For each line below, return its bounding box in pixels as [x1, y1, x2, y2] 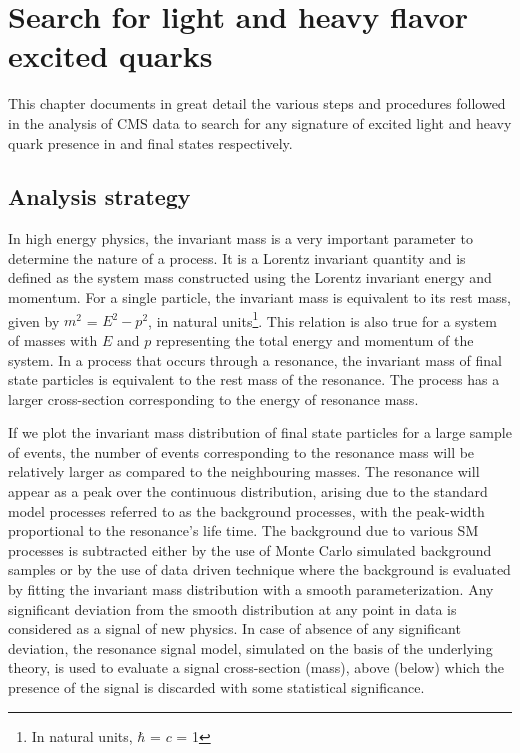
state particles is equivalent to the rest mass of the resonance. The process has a [8, 369, 500, 390]
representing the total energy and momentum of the [155, 329, 474, 350]
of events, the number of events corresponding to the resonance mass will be [8, 441, 475, 462]
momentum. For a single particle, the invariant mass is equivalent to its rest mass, [8, 287, 511, 308]
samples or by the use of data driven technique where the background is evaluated [8, 559, 511, 580]
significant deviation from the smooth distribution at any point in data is [8, 598, 457, 619]
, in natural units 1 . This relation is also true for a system [148, 307, 497, 331]
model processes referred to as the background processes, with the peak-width [8, 500, 485, 521]
